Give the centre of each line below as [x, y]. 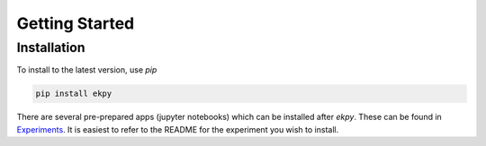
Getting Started [76, 23]
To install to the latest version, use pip [87, 70]
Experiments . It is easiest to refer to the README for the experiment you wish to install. [178, 129]
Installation [51, 47]
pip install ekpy [74, 94]
